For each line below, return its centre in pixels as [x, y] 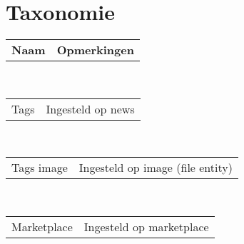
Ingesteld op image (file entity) [156, 168]
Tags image [40, 168]
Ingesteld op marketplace [146, 226]
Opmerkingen [95, 50]
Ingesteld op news [90, 108]
